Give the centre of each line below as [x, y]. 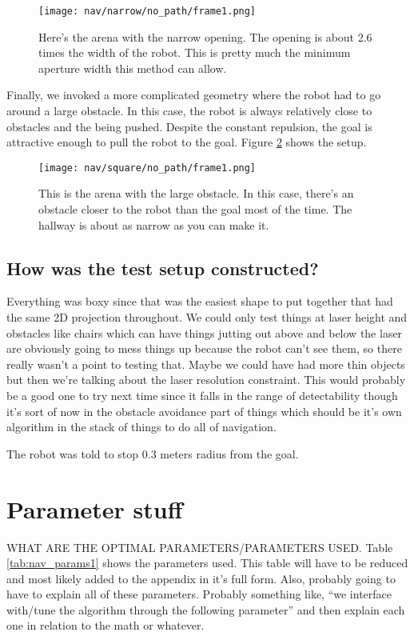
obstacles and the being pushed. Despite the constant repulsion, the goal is [189, 126]
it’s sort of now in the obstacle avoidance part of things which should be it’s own [204, 411]
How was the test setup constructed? [163, 268]
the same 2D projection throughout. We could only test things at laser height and [207, 317]
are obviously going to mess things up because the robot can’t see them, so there [204, 348]
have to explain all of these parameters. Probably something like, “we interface [199, 594]
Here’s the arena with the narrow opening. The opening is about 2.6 [205, 36]
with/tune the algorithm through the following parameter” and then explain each [206, 609]
